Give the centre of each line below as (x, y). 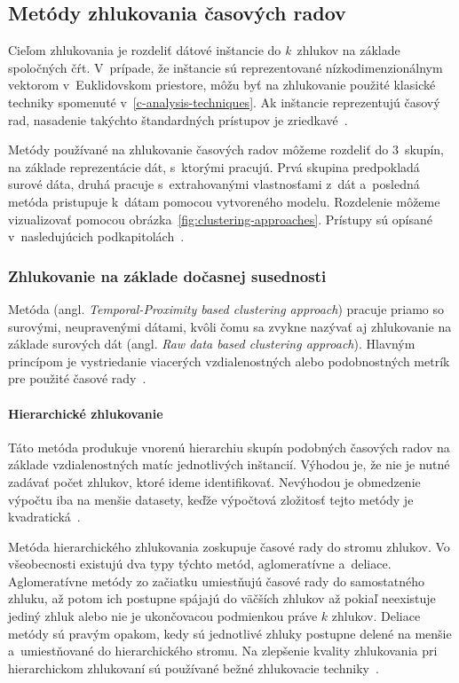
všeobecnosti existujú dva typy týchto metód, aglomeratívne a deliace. (200, 564)
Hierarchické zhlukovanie (86, 413)
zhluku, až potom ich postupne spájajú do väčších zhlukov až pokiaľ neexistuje (222, 598)
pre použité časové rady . (77, 378)
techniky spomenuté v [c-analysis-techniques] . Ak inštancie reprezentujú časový (224, 102)
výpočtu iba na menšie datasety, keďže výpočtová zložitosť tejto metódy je (211, 499)
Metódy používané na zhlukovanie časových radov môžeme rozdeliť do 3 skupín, (226, 149)
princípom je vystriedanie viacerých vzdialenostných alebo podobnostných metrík (229, 361)
